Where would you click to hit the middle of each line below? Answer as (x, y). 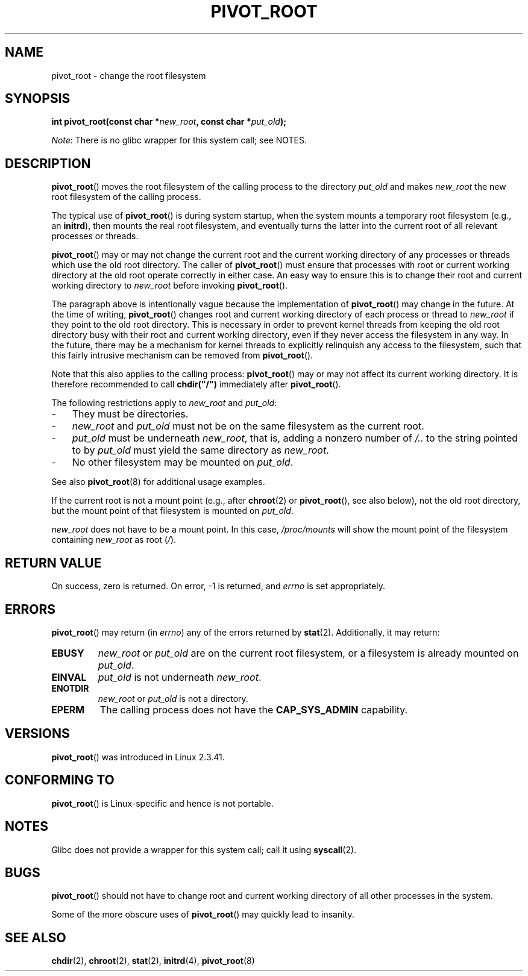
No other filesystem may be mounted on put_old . (183, 462)
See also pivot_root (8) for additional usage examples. (158, 482)
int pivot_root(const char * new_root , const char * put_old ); (169, 122)
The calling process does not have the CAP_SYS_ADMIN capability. (254, 709)
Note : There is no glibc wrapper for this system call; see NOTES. (179, 140)
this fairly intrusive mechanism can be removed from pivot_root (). (182, 355)
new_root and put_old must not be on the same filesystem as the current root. (248, 426)
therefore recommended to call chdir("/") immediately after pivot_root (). (196, 384)
